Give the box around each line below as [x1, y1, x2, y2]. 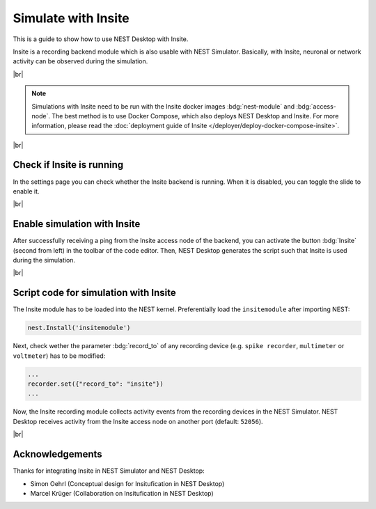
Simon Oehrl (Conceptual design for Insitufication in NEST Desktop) [30, 479, 225, 487]
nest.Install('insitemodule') [27, 324, 131, 332]
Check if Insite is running [13, 159, 124, 171]
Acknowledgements [13, 448, 102, 460]
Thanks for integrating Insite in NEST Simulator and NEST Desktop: [13, 467, 205, 475]
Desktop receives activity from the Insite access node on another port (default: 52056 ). [13, 417, 264, 425]
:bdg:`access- [296, 102, 337, 111]
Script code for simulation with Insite [13, 287, 177, 299]
